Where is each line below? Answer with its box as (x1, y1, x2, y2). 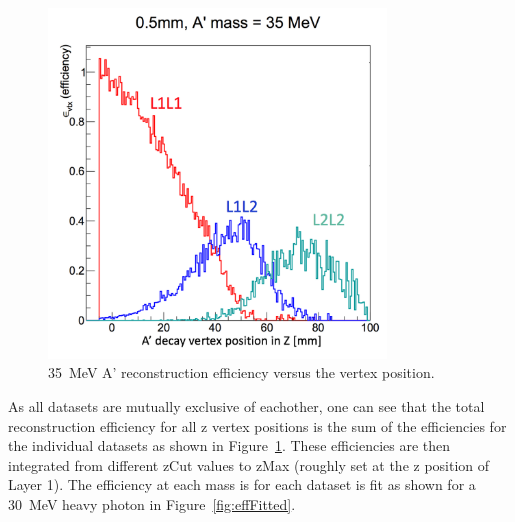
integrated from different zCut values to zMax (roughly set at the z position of (8, 454, 490, 475)
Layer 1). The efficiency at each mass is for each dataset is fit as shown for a (8, 474, 476, 495)
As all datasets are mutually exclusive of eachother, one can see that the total (8, 396, 485, 417)
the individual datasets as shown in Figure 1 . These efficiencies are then (8, 435, 451, 456)
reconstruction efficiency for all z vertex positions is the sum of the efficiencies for (8, 415, 507, 436)
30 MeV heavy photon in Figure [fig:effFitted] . (8, 493, 296, 514)
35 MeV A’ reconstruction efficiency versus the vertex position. (48, 362, 435, 383)
